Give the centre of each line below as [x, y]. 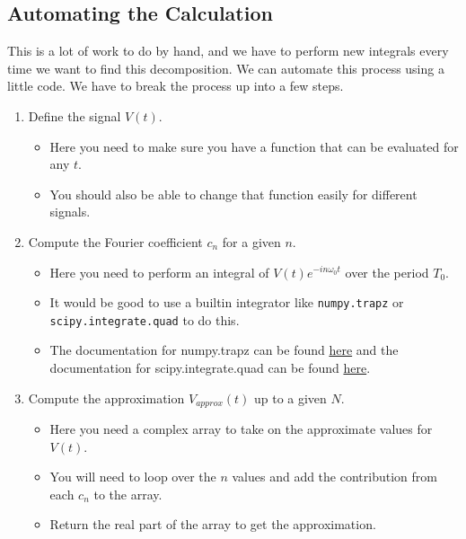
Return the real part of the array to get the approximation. [213, 524]
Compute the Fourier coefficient [115, 241]
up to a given [290, 398]
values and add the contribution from [334, 477]
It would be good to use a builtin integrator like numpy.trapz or [227, 302]
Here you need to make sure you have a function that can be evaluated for [254, 146]
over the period [387, 272]
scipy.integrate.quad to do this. [145, 319]
